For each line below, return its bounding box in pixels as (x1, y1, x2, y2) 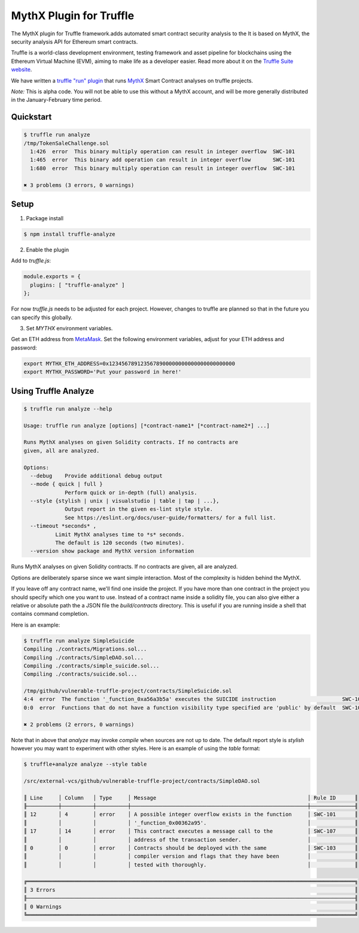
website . (11, 66, 32, 73)
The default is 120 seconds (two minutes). (54, 539, 185, 546)
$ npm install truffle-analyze (23, 231, 116, 238)
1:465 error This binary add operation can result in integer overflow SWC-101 (30, 156, 296, 163)
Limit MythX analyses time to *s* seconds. (54, 531, 185, 538)
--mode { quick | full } (30, 481, 103, 488)
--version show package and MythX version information (30, 548, 194, 555)
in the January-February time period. (11, 96, 102, 104)
